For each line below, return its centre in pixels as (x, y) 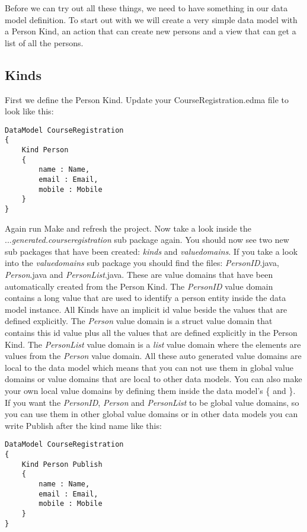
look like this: (29, 111)
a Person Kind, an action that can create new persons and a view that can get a (151, 31)
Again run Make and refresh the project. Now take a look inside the (128, 228)
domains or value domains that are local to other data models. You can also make (153, 379)
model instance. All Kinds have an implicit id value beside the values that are (146, 309)
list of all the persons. (44, 42)
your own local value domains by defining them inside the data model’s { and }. (150, 390)
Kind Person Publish (62, 464)
